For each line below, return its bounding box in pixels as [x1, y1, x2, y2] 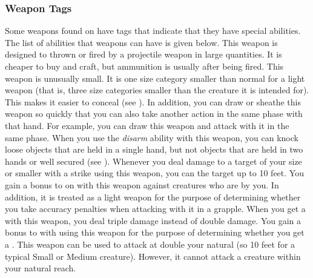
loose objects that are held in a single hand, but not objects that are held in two [5, 143, 303, 156]
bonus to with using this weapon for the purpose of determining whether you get [5, 226, 305, 239]
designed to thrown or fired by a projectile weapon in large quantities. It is [5, 48, 282, 61]
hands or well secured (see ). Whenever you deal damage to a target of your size [5, 154, 302, 167]
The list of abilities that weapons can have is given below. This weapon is [5, 36, 278, 48]
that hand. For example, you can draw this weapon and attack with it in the [5, 119, 289, 131]
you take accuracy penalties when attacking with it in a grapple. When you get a [5, 202, 306, 215]
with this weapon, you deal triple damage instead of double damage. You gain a [5, 214, 301, 227]
